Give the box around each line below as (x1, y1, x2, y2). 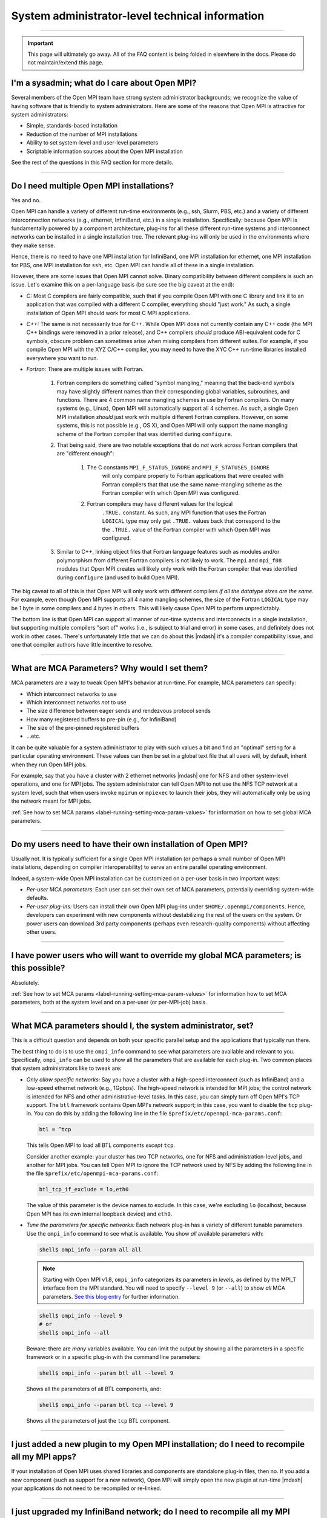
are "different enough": (56, 450, 114, 457)
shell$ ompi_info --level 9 (39, 1312, 122, 1319)
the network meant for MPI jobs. (11, 797, 92, 805)
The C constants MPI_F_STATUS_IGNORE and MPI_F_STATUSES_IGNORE (87, 463, 269, 471)
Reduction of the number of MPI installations (26, 131, 137, 138)
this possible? (11, 963, 65, 973)
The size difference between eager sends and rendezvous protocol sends (26, 707, 211, 715)
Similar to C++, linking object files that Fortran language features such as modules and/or (56, 548, 280, 556)
